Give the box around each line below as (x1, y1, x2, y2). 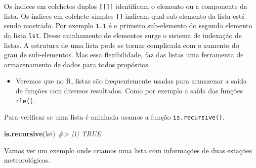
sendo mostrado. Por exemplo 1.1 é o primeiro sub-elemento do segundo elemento (4, 20, 252, 31)
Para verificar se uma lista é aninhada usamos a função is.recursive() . (4, 112, 225, 122)
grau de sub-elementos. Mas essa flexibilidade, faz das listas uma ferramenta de (4, 49, 244, 60)
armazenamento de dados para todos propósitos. (4, 59, 150, 69)
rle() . (15, 95, 36, 105)
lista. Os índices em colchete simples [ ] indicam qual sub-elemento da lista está (4, 10, 245, 21)
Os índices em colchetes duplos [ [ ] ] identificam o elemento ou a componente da (4, 1, 248, 11)
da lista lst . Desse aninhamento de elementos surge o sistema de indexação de (4, 30, 242, 40)
